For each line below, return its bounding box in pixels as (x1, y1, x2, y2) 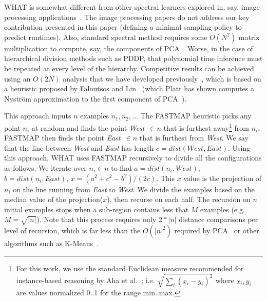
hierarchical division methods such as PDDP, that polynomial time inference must (4, 53, 263, 64)
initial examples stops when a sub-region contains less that (4, 204, 189, 214)
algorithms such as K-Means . (4, 238, 99, 249)
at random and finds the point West (31, 122, 145, 133)
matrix (238, 31, 260, 42)
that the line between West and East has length (4, 142, 154, 153)
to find (111, 162, 132, 173)
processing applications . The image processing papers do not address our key (4, 11, 250, 22)
